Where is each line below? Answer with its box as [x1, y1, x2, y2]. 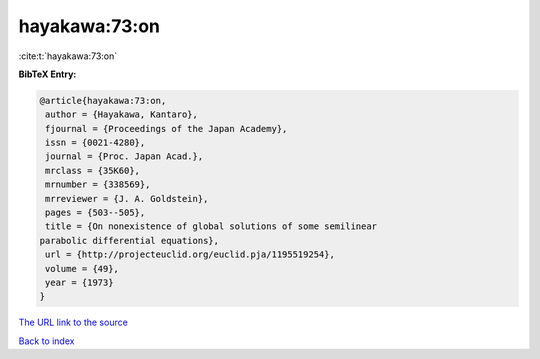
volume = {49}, [45, 263, 120, 274]
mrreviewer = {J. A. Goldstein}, [45, 193, 209, 204]
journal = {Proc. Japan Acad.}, [45, 151, 204, 162]
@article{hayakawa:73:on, [39, 95, 167, 106]
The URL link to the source [18, 316, 129, 329]
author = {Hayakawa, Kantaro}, [45, 109, 199, 120]
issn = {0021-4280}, [45, 137, 146, 149]
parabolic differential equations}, [39, 235, 220, 246]
